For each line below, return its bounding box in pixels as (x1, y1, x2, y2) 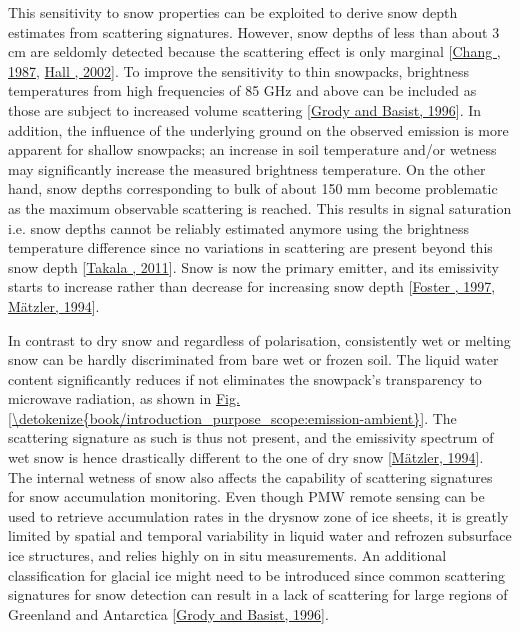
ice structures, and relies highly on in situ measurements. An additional (8, 545, 447, 566)
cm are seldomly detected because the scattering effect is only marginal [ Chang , (8, 41, 501, 62)
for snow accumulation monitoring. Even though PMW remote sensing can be (8, 486, 485, 507)
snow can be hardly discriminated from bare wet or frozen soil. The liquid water (8, 349, 499, 370)
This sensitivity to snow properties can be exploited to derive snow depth (8, 2, 458, 22)
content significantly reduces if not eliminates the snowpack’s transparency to (8, 368, 482, 389)
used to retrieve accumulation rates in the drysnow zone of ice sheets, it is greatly (8, 505, 509, 526)
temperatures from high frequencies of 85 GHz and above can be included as (8, 80, 477, 101)
